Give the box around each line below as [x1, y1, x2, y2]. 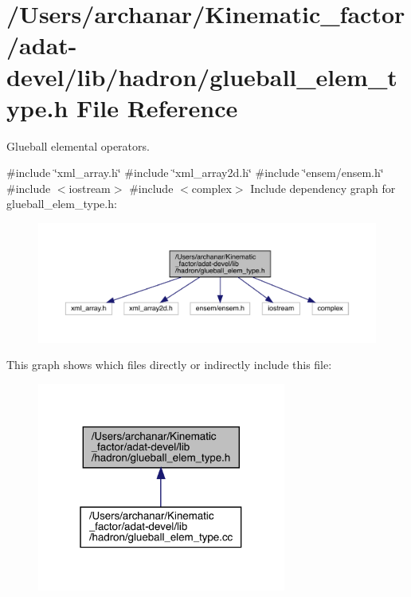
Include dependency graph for [250, 179, 396, 196]
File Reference [76, 91, 238, 124]
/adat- [6, 29, 77, 61]
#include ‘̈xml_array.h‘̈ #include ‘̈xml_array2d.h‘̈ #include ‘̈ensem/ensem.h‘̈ [6, 164, 384, 181]
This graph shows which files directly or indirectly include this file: [6, 356, 332, 373]
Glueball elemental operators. [6, 137, 150, 154]
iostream [68, 179, 111, 196]
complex [191, 179, 232, 196]
